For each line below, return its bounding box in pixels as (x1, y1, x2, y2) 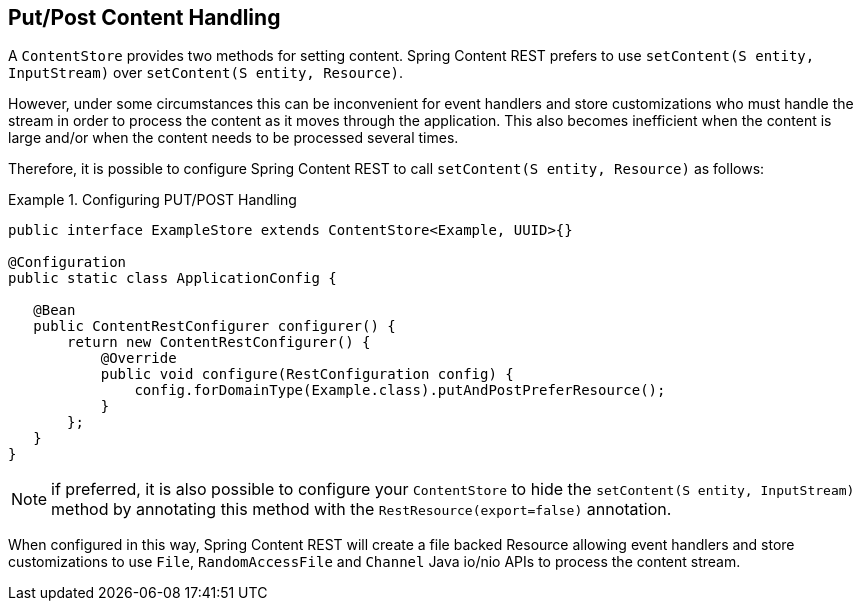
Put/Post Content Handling (8, 5, 281, 30)
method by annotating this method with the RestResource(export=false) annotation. (51, 499, 672, 520)
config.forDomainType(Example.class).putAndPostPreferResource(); (134, 382, 666, 399)
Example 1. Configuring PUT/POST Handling (8, 191, 297, 209)
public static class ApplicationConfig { (8, 270, 337, 287)
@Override (100, 350, 177, 367)
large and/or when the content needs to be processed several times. (8, 129, 459, 147)
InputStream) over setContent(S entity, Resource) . (8, 64, 404, 82)
